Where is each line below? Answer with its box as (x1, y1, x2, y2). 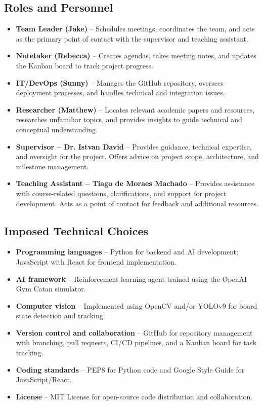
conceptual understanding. (16, 124, 98, 134)
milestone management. (16, 161, 89, 171)
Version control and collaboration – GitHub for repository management (16, 327, 253, 338)
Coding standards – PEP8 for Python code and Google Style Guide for (16, 364, 245, 375)
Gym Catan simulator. (16, 283, 86, 294)
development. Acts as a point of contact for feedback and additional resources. (16, 198, 258, 208)
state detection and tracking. (16, 310, 105, 321)
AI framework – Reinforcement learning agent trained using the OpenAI (16, 273, 247, 284)
